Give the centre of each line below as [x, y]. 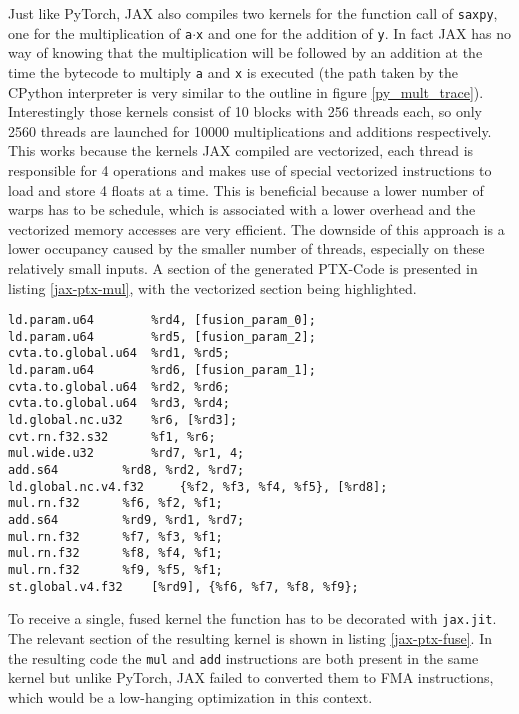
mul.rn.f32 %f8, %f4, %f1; [115, 553]
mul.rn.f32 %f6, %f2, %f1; [115, 503]
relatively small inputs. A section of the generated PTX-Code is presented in [243, 267]
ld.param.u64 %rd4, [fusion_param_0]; [162, 320]
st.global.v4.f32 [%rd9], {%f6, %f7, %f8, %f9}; [183, 586]
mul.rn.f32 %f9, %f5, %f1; [115, 569]
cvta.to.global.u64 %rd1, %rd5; [119, 353]
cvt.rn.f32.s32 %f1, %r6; [112, 436]
